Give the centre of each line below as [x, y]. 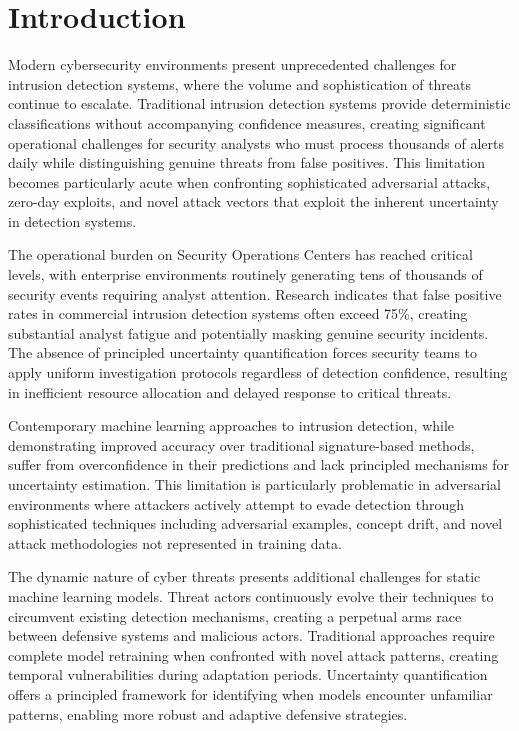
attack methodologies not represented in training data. [175, 542]
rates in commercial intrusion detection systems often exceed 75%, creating [238, 313]
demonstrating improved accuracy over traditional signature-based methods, [241, 444]
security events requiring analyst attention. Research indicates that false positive [255, 293]
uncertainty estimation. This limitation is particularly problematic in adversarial [254, 484]
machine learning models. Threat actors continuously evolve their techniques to [251, 595]
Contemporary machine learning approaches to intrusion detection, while [231, 425]
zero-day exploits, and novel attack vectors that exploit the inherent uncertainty [253, 201]
